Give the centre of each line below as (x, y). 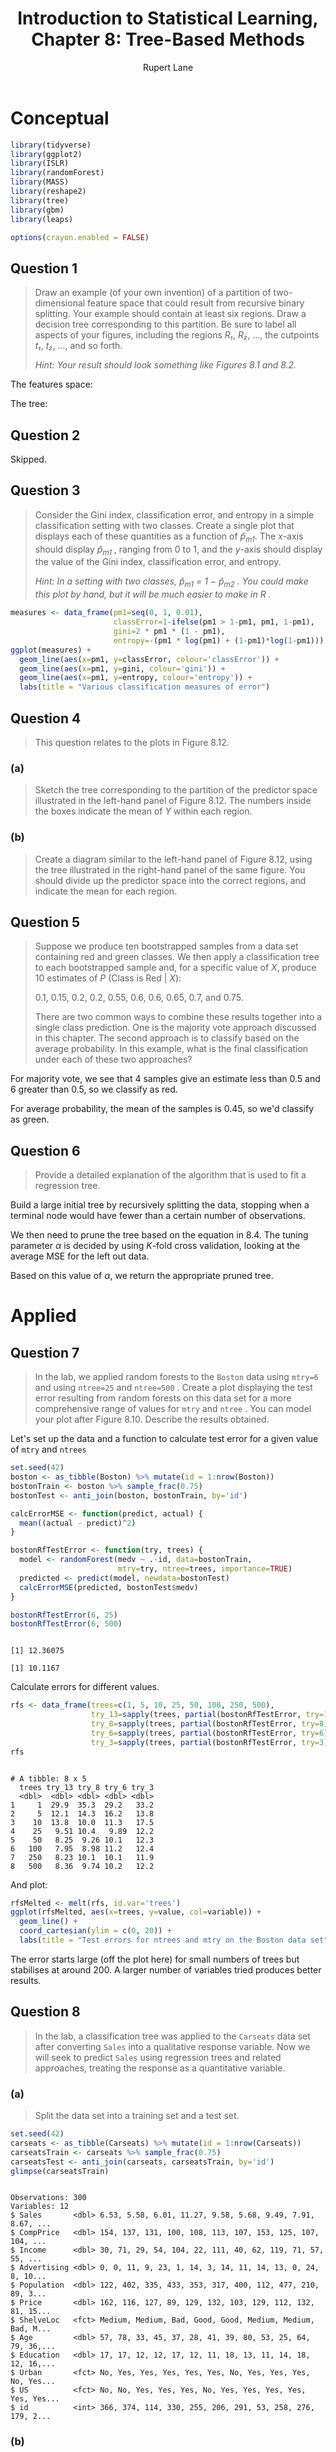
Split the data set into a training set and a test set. (137, 2116)
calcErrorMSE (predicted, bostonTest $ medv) (109, 1587)
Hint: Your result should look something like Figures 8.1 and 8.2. (165, 365)
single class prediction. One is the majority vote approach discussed (175, 1028)
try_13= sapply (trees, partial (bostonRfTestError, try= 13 (211, 1715)
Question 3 (45, 490)
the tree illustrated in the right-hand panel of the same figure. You (170, 869)
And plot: (29, 1884)
